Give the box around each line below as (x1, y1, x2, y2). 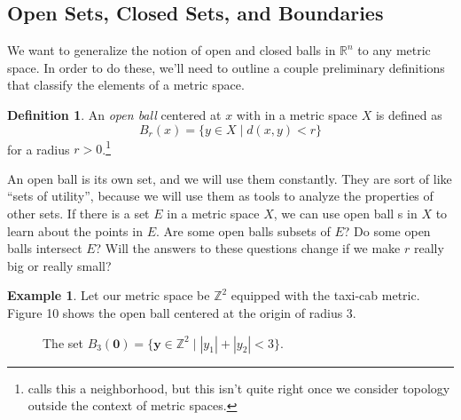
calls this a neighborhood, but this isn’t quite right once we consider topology (27, 378, 450, 397)
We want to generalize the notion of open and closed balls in (7, 41, 336, 59)
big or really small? (7, 256, 112, 274)
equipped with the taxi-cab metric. (230, 286, 420, 305)
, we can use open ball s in (273, 204, 418, 223)
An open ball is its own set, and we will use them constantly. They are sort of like (7, 169, 452, 187)
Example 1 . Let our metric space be (7, 286, 210, 305)
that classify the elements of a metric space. (7, 75, 245, 94)
